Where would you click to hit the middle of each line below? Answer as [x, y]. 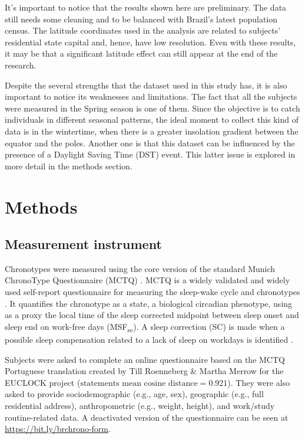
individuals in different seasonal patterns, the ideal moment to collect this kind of [152, 119]
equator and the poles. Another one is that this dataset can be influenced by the [150, 142]
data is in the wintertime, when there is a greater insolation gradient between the [152, 131]
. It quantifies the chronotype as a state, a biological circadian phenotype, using [149, 303]
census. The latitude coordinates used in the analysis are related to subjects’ [143, 30]
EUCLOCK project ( [43, 382]
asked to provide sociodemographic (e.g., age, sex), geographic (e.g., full [134, 394]
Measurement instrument [83, 244]
